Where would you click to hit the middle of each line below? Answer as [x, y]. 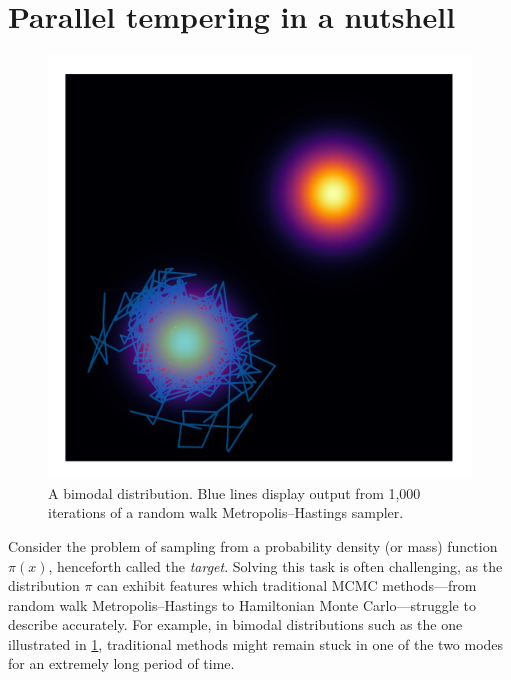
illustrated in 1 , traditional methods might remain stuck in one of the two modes [256, 643]
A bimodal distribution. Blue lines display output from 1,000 [234, 492]
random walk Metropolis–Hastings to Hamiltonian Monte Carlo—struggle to [242, 604]
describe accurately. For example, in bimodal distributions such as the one [235, 624]
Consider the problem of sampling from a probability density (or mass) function [253, 545]
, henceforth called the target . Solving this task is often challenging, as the [275, 565]
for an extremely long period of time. [121, 663]
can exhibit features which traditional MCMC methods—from [287, 585]
